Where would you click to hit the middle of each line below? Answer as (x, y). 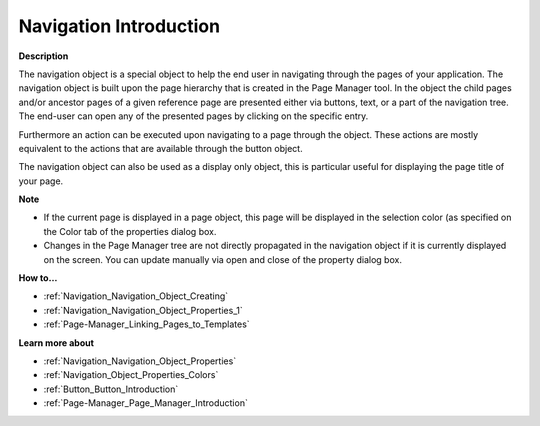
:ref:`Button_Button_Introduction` (111, 389)
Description (43, 56)
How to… (38, 278)
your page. (41, 181)
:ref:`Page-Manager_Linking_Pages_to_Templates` (146, 324)
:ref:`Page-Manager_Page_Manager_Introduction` (146, 403)
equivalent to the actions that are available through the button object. (161, 148)
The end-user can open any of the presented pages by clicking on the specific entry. (193, 116)
